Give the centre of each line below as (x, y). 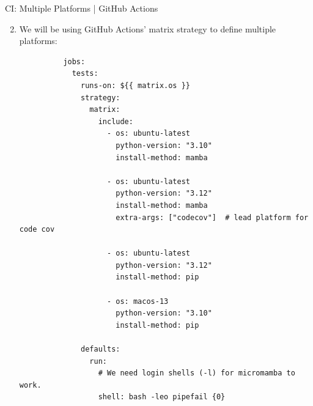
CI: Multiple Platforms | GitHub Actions (82, 8)
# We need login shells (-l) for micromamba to (197, 373)
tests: (85, 74)
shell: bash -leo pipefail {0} (162, 397)
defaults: (101, 349)
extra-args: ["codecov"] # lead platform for (212, 217)
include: (116, 121)
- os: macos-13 (138, 301)
